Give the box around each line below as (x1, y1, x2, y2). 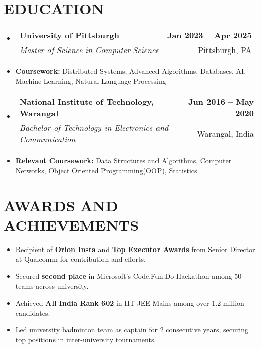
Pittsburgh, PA (198, 44, 252, 56)
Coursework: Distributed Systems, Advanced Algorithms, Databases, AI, (15, 66, 246, 76)
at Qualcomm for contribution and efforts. (15, 254, 146, 264)
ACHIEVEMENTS (4, 214, 139, 235)
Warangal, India (197, 127, 254, 139)
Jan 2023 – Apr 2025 (167, 29, 252, 41)
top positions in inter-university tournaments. (15, 334, 156, 344)
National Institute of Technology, (19, 95, 154, 108)
